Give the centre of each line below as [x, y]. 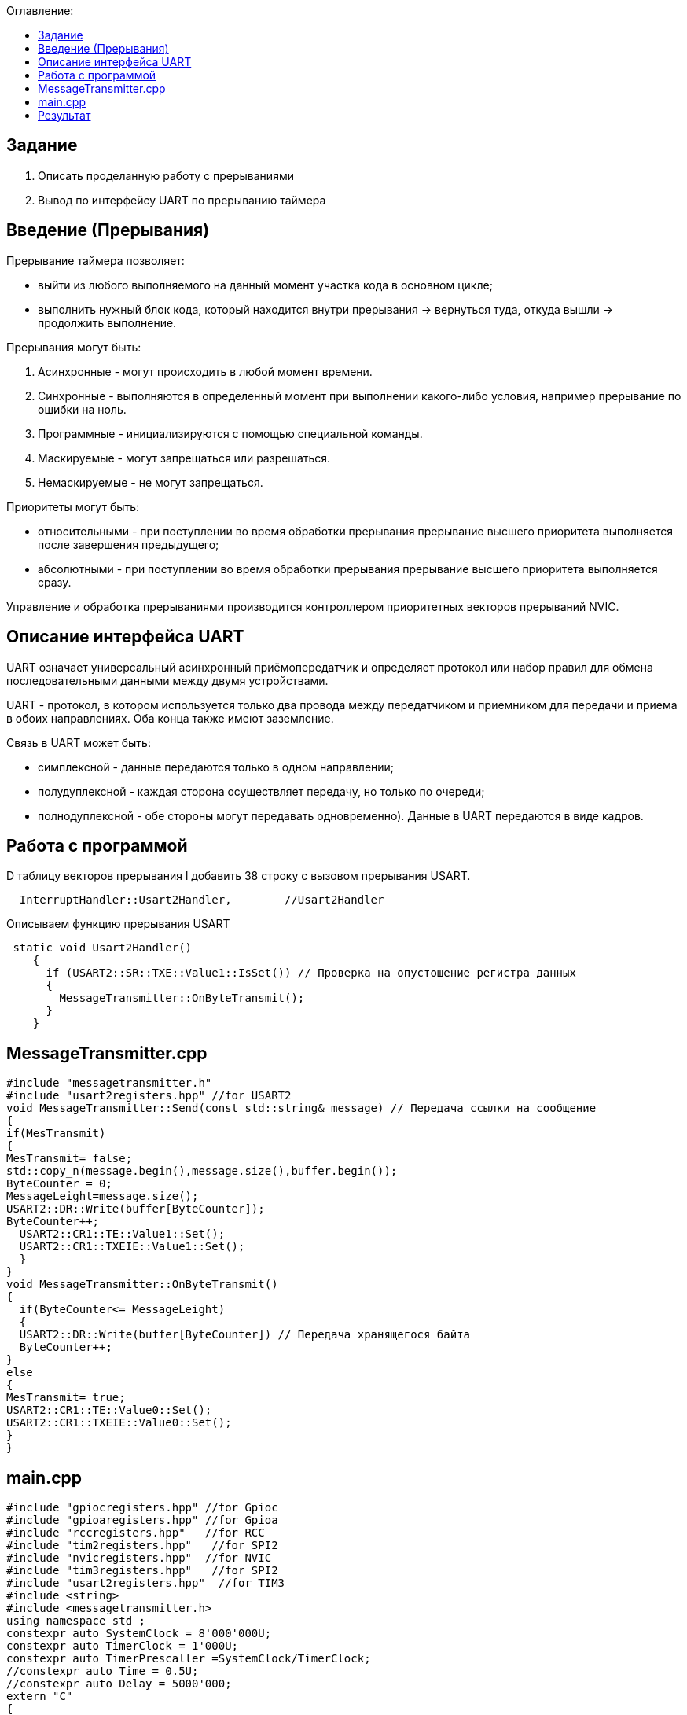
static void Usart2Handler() [103, 948]
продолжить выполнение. [107, 322]
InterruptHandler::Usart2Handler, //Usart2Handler [202, 900]
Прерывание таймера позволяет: [96, 260]
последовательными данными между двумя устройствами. [167, 680]
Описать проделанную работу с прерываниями [166, 175]
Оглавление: [40, 11]
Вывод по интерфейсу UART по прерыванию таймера [182, 200]
